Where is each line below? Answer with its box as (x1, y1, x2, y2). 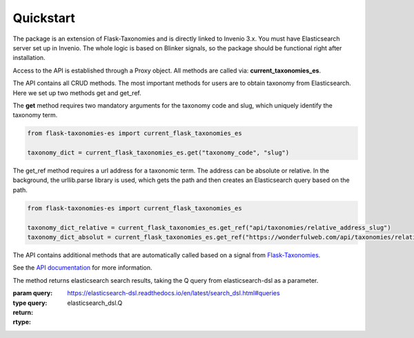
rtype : (12, 318, 31, 326)
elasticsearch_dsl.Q (67, 299, 123, 307)
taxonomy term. (12, 111, 58, 119)
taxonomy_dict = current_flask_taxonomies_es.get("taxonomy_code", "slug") (27, 149, 290, 157)
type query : (12, 299, 48, 307)
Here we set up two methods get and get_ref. (12, 88, 141, 97)
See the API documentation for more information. (12, 264, 152, 272)
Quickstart (12, 10, 76, 26)
